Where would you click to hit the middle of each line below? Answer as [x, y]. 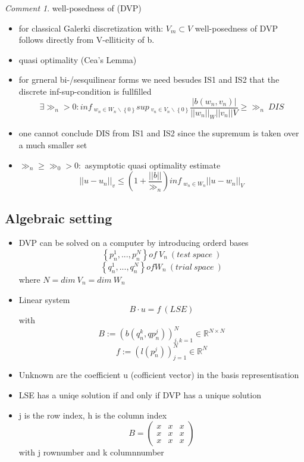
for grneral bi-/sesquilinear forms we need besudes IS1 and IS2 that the [149, 79]
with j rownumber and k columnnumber [91, 452]
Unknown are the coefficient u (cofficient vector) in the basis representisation [159, 375]
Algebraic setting [59, 218]
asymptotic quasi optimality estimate [153, 165]
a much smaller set [53, 145]
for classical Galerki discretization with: [91, 28]
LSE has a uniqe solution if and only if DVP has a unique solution [140, 394]
